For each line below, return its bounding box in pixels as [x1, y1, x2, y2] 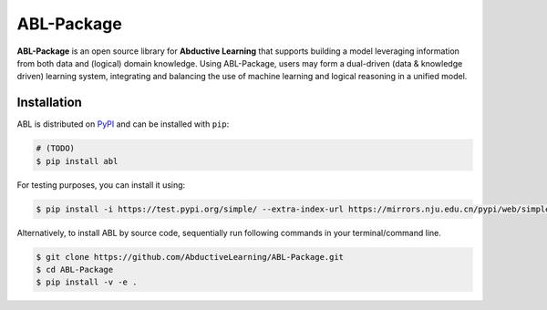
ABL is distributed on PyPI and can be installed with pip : [16, 119, 230, 129]
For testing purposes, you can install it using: [16, 179, 186, 191]
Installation [16, 95, 82, 110]
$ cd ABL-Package [36, 264, 114, 274]
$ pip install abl [36, 156, 119, 166]
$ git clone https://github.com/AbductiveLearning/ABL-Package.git [36, 252, 345, 262]
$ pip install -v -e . [36, 277, 138, 287]
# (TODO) [36, 143, 76, 154]
